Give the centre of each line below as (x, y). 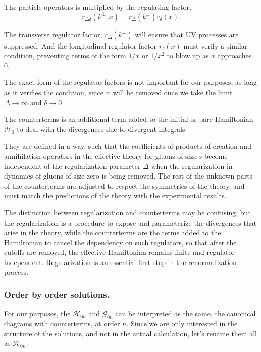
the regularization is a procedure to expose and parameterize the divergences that (130, 222)
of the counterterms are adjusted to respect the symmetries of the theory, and (124, 185)
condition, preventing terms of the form (65, 55)
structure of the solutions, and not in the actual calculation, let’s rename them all (130, 333)
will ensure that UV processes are (187, 34)
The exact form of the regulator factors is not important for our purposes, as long (130, 82)
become (216, 156)
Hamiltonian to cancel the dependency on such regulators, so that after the (120, 242)
